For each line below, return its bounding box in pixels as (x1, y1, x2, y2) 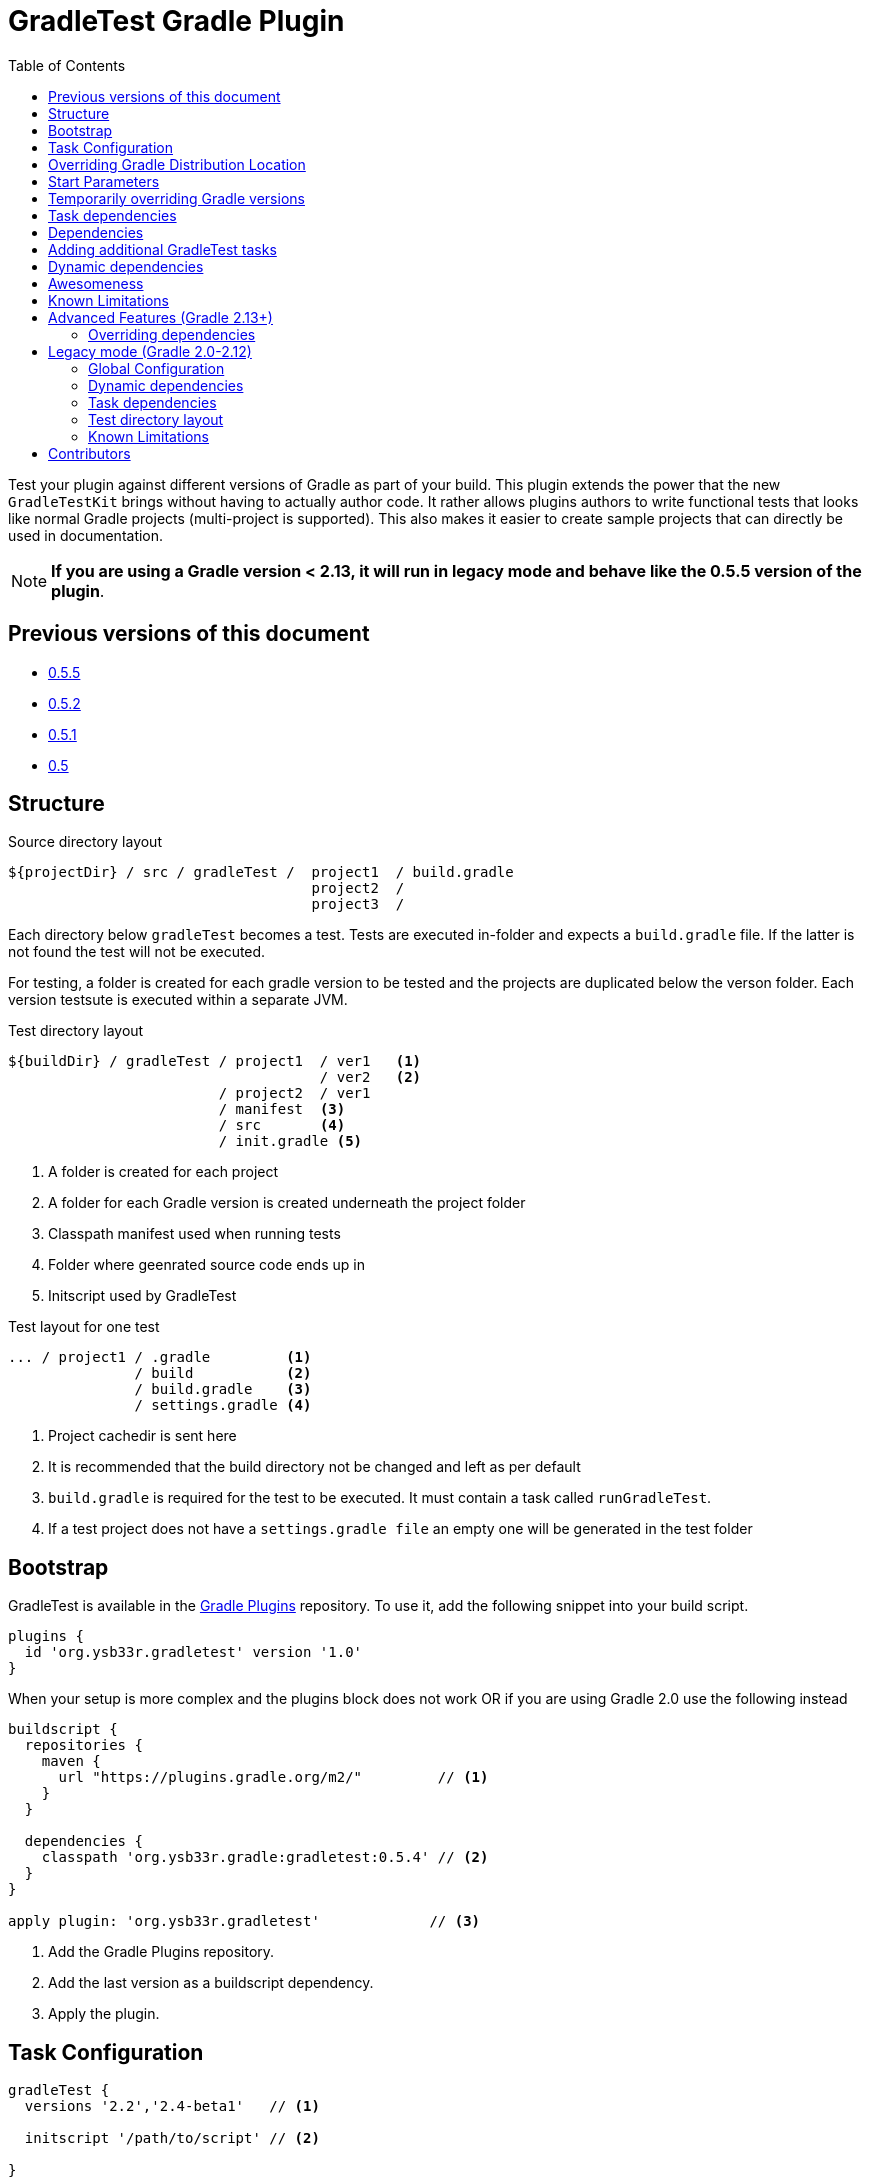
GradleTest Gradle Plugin (8, 4, 345, 38)
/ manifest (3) (218, 1101, 346, 1118)
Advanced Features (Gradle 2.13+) (48, 308, 273, 326)
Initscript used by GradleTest (48, 1287, 237, 1305)
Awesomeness (48, 274, 144, 292)
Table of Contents (8, 56, 126, 74)
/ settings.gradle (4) (134, 1397, 312, 1414)
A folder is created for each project (48, 1163, 279, 1181)
